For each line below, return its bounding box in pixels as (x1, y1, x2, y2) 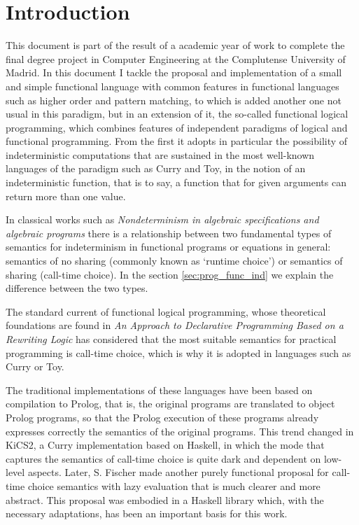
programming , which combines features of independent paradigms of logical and (6, 120, 348, 134)
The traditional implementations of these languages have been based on (6, 382, 313, 397)
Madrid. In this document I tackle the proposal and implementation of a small (6, 65, 342, 80)
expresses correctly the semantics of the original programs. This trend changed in (6, 423, 354, 438)
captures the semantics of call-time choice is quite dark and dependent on (6, 451, 321, 465)
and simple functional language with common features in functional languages (6, 78, 339, 93)
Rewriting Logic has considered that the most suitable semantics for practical (6, 332, 337, 346)
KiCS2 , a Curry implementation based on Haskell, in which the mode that (6, 437, 325, 452)
